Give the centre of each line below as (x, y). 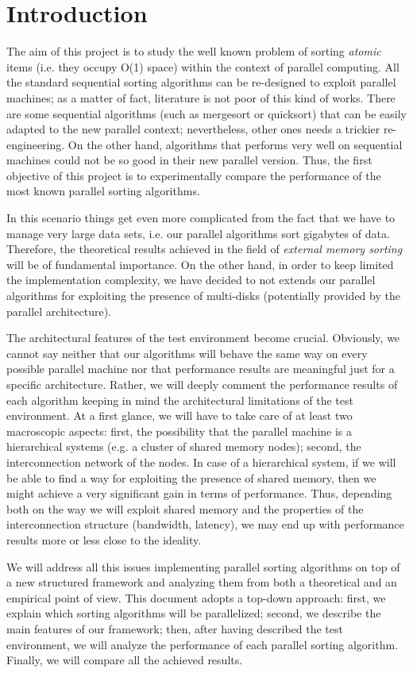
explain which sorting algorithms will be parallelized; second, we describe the (194, 613)
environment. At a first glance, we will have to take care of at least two (179, 415)
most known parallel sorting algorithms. (103, 191)
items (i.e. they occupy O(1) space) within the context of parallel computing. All (203, 66)
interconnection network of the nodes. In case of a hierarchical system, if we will (201, 461)
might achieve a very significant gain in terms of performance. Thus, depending (199, 493)
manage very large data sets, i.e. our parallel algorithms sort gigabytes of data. (198, 233)
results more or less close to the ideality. (104, 539)
